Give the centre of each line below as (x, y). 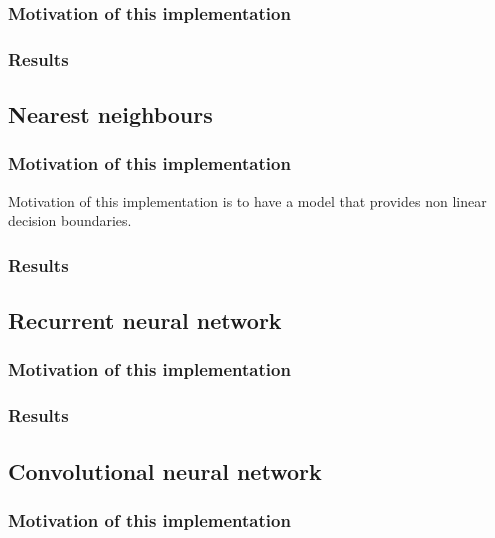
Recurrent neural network (145, 320)
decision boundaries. (70, 220)
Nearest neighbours (110, 114)
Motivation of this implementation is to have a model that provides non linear (247, 200)
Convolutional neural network (165, 470)
